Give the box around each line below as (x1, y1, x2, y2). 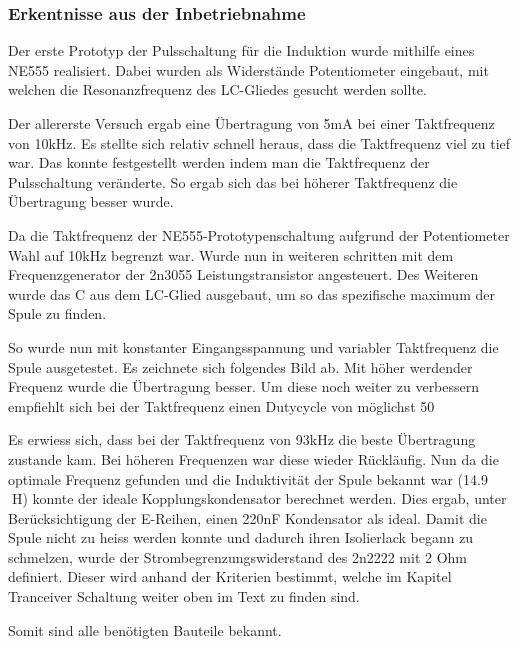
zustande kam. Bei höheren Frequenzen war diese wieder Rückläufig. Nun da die (8, 448, 499, 469)
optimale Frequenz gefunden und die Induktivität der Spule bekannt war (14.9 (8, 468, 488, 489)
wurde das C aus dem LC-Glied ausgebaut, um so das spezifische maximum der (8, 283, 495, 304)
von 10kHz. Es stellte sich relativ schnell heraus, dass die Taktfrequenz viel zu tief (8, 132, 511, 153)
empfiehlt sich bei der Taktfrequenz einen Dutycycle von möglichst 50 (8, 395, 435, 416)
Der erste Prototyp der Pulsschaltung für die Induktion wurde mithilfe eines (8, 40, 475, 61)
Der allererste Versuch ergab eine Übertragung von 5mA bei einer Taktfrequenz (8, 113, 495, 133)
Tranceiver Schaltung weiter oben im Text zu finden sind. (8, 586, 360, 607)
